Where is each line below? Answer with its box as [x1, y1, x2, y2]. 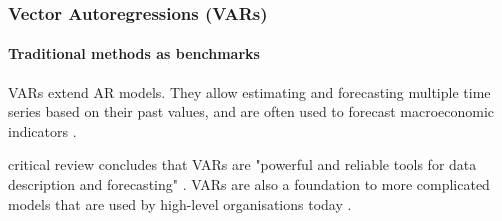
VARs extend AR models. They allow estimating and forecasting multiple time [8, 81, 491, 102]
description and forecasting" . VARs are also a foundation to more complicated [8, 174, 490, 195]
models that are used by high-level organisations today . [8, 193, 352, 214]
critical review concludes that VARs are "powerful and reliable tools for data [8, 154, 477, 175]
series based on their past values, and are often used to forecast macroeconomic [8, 101, 495, 122]
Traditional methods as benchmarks [8, 43, 260, 64]
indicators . [8, 120, 77, 141]
